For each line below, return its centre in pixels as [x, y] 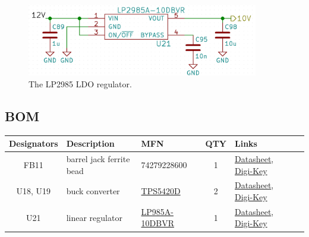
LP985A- [157, 211]
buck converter [93, 191]
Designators [34, 143]
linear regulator [94, 217]
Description [90, 143]
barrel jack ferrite [98, 158]
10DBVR [157, 223]
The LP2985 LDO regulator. [80, 83]
